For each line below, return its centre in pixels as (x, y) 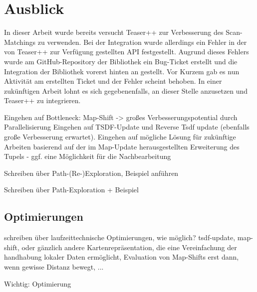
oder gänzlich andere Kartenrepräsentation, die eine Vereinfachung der (129, 247)
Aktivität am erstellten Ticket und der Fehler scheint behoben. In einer (113, 81)
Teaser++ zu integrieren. (42, 100)
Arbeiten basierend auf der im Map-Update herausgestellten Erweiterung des (122, 146)
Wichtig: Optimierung (38, 283)
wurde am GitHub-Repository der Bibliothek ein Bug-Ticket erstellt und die (121, 61)
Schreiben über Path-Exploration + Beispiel (71, 190)
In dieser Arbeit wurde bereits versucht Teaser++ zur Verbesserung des (114, 32)
